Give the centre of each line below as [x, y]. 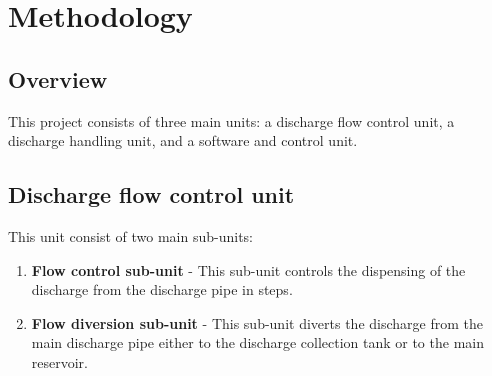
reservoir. [59, 361]
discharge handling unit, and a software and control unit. [183, 140]
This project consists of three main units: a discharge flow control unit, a [231, 120]
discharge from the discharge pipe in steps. [162, 289]
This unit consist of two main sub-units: [130, 235]
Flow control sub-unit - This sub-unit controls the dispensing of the [248, 269]
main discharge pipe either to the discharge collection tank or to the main [257, 342]
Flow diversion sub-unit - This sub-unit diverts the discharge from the [257, 322]
